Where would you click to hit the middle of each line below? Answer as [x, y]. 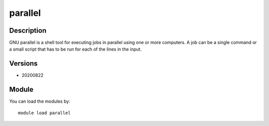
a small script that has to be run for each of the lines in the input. [75, 49]
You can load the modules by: [40, 101]
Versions [23, 64]
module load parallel [44, 113]
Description [28, 31]
